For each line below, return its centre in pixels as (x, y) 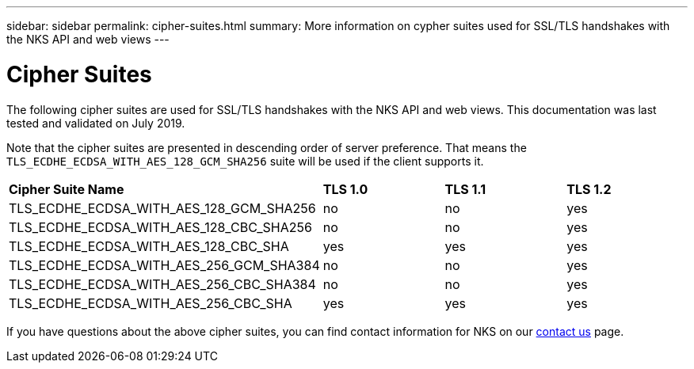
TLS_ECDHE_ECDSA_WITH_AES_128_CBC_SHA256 (160, 227)
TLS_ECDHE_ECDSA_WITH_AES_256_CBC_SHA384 (162, 284)
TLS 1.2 (589, 189)
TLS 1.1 (465, 189)
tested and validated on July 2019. (96, 123)
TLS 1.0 (345, 189)
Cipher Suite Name (67, 189)
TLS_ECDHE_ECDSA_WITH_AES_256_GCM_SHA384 (164, 265)
